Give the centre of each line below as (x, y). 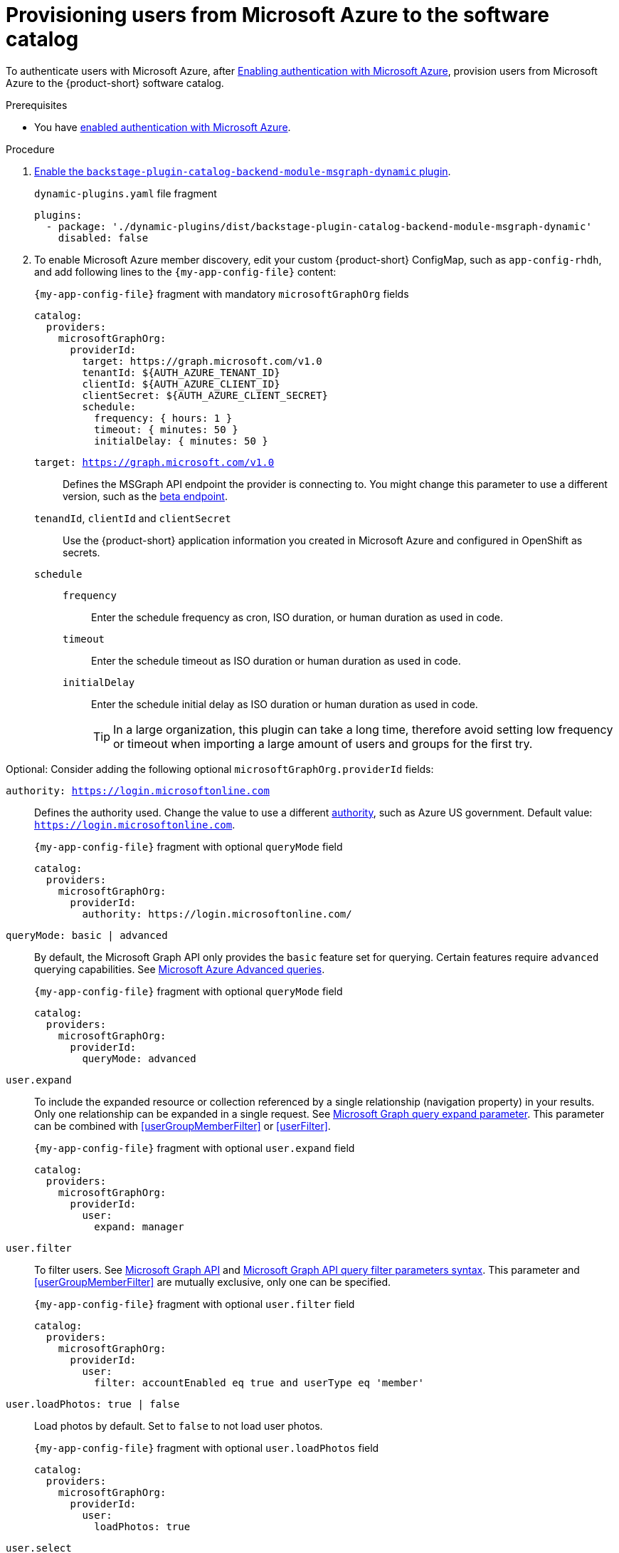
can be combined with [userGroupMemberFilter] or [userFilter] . (182, 1126)
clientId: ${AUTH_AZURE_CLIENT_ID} (181, 384)
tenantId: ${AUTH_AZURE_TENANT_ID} (181, 372)
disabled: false (103, 238)
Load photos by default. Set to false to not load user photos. (179, 1425)
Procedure (30, 149)
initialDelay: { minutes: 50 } (181, 441)
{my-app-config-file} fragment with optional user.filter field (195, 1304)
